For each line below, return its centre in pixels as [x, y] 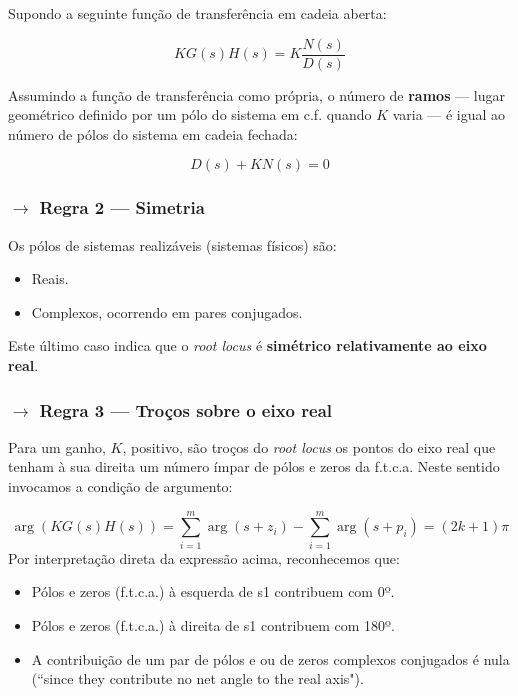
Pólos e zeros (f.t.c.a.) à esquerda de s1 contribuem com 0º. [213, 591]
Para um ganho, [57, 446]
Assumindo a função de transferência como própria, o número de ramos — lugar [256, 94]
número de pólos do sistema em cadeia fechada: [153, 133]
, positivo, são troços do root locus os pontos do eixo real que [309, 446]
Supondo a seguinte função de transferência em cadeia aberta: [197, 13]
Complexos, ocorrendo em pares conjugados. [167, 311]
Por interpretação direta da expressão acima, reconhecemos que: [204, 557]
